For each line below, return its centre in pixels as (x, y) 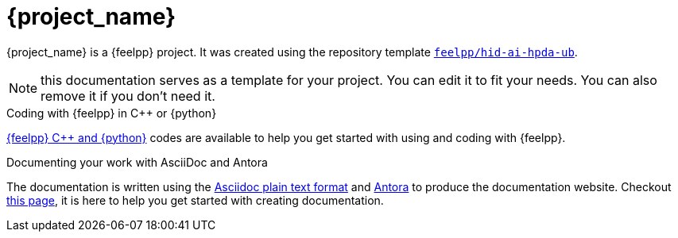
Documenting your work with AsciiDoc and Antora (137, 162)
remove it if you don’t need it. (128, 96)
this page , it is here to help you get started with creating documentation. (195, 200)
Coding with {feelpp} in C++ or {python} (112, 113)
